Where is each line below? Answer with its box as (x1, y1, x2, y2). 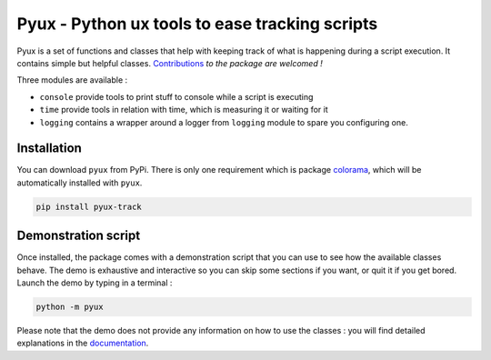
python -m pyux (35, 302, 104, 313)
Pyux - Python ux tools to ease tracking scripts (16, 14, 378, 34)
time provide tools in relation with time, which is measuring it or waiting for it (39, 105, 328, 115)
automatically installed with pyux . (16, 177, 143, 188)
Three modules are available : (16, 75, 128, 85)
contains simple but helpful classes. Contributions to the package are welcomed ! (16, 57, 323, 68)
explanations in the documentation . (16, 337, 149, 349)
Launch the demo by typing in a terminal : (16, 277, 173, 288)
